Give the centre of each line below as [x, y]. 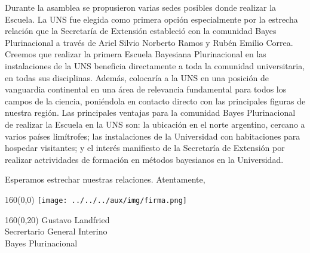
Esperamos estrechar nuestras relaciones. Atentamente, [105, 179]
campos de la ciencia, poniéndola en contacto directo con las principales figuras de [155, 101]
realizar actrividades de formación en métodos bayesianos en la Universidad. [144, 159]
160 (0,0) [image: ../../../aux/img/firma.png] [96, 199]
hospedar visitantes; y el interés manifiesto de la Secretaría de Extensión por [145, 148]
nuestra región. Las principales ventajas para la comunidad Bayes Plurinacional [150, 112]
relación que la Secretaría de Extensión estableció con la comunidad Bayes [141, 31]
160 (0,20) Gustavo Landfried [57, 219]
